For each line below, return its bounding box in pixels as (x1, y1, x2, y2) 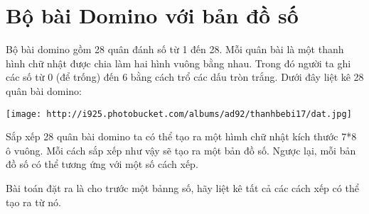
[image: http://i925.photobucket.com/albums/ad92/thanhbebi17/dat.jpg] (6, 108, 352, 119)
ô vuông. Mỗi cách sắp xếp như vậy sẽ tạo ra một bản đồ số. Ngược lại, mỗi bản (6, 142, 356, 157)
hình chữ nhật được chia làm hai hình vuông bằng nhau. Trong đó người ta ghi (6, 55, 351, 70)
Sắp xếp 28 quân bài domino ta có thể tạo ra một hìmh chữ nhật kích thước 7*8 (6, 129, 357, 144)
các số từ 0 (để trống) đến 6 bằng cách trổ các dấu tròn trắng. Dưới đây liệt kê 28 (6, 69, 364, 84)
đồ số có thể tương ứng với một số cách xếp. (6, 157, 198, 171)
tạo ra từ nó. (6, 194, 61, 209)
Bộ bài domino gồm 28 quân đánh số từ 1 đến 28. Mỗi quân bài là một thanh (6, 42, 344, 57)
